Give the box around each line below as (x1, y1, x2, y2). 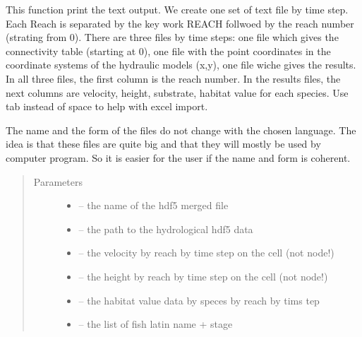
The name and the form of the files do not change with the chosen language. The (6, 122, 356, 137)
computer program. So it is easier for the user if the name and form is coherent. (6, 150, 351, 165)
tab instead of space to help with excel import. (6, 99, 208, 114)
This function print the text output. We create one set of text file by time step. (6, 2, 349, 16)
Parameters (33, 174, 83, 189)
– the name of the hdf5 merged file (78, 198, 229, 213)
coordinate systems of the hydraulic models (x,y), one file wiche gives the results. (6, 57, 356, 72)
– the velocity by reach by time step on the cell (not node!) (78, 245, 334, 260)
